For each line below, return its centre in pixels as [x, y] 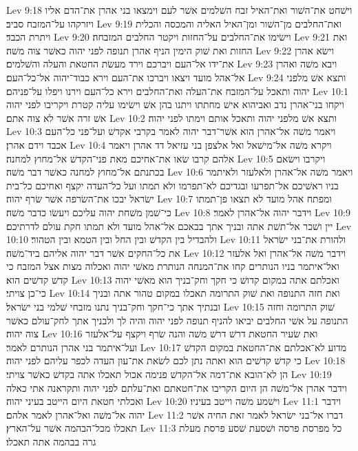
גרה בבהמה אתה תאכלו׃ [51, 441]
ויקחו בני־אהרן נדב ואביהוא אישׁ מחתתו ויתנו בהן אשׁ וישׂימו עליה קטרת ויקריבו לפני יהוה [175, 104]
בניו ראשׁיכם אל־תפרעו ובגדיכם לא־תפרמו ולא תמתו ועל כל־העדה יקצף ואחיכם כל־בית [172, 185]
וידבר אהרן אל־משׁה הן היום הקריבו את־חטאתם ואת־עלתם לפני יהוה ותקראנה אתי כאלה [177, 387]
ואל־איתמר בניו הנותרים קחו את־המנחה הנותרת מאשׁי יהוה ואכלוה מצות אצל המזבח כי [173, 266]
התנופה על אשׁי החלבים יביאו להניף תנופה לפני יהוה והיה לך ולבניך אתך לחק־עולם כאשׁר [177, 320]
